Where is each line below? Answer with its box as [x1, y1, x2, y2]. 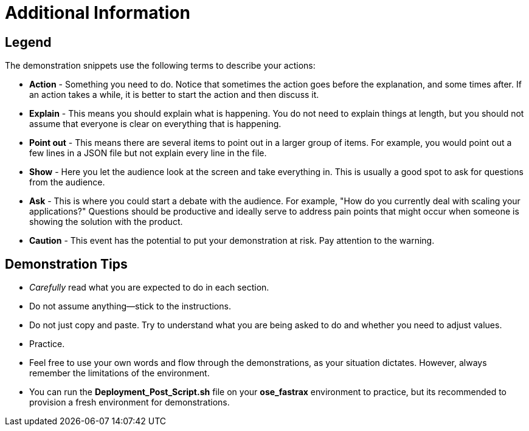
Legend [5, 34, 52, 50]
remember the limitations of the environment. [29, 368, 210, 379]
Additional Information [5, 2, 190, 23]
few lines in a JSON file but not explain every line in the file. [29, 148, 267, 159]
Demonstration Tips [5, 256, 128, 272]
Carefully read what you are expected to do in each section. [29, 282, 269, 293]
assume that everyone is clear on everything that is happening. [29, 119, 282, 129]
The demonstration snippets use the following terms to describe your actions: [5, 60, 316, 71]
